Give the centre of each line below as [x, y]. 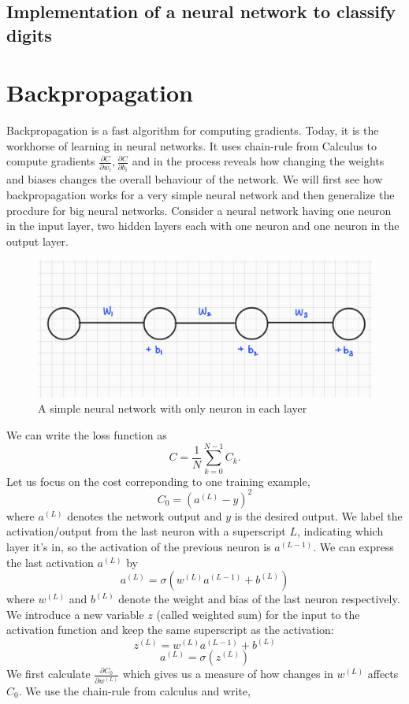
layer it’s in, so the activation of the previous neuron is [139, 547]
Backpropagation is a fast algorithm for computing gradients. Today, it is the [193, 130]
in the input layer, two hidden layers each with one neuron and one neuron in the [203, 226]
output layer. [38, 241]
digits [29, 34]
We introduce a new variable [75, 614]
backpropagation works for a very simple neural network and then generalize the [201, 195]
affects [383, 674]
